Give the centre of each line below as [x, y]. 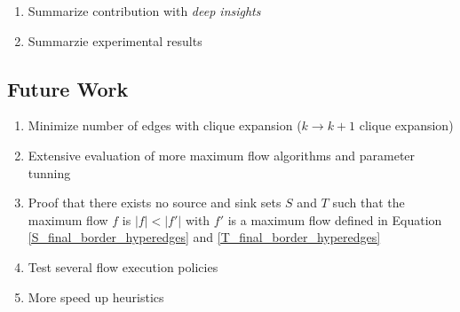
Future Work [68, 88]
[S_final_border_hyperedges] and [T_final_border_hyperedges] [204, 237]
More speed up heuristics [96, 296]
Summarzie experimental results [115, 40]
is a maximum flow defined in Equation [335, 219]
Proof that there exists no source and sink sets [155, 203]
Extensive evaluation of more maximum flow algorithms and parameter [222, 155]
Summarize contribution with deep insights [144, 11]
